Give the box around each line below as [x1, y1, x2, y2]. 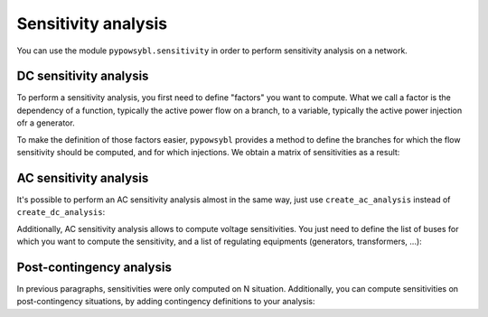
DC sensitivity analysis [16, 69, 149, 84]
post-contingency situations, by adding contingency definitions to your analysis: [16, 296, 315, 307]
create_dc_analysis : [16, 207, 106, 218]
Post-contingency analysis [16, 259, 172, 275]
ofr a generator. [16, 117, 76, 128]
